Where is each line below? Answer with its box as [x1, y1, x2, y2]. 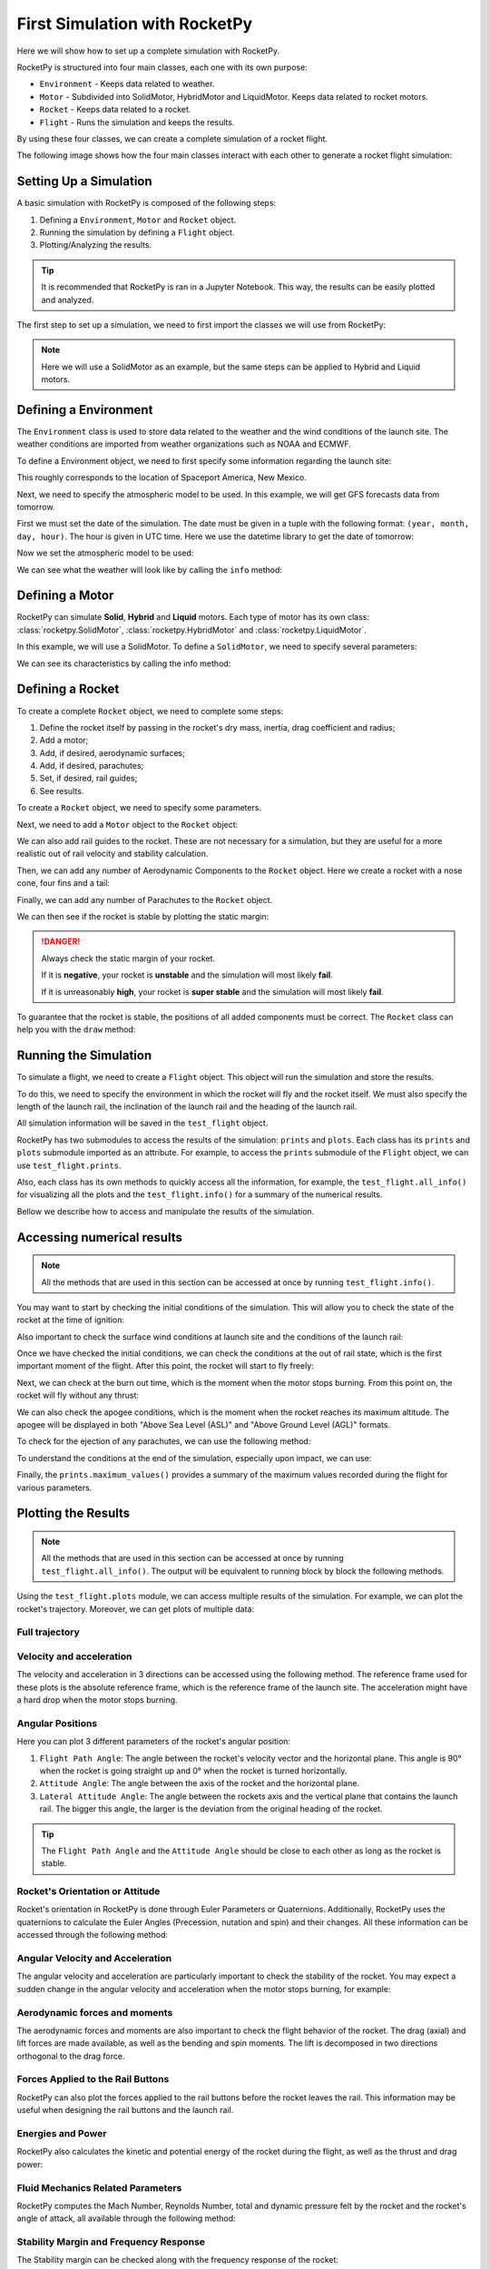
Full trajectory [16, 1626, 81, 1638]
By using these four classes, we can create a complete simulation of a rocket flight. [16, 133, 328, 144]
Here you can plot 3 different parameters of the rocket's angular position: [16, 1736, 290, 1747]
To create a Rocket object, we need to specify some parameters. [16, 802, 262, 813]
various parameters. [16, 1482, 93, 1493]
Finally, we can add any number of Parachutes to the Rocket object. [16, 894, 273, 905]
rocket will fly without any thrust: [16, 1390, 140, 1401]
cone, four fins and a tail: [16, 878, 111, 889]
